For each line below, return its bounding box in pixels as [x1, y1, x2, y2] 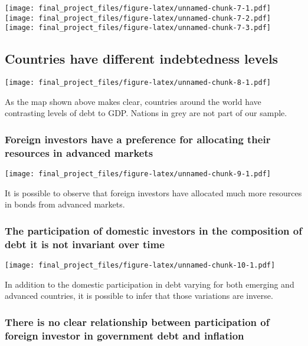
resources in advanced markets [5, 145, 153, 160]
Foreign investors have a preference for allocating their [5, 131, 271, 146]
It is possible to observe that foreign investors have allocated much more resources [5, 186, 302, 199]
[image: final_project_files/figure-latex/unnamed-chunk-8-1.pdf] [5, 78, 271, 87]
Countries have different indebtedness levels [5, 50, 278, 68]
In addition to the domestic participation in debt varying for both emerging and [5, 278, 294, 290]
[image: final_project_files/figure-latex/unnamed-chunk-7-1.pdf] [5, 4, 271, 12]
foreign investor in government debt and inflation [5, 328, 244, 342]
